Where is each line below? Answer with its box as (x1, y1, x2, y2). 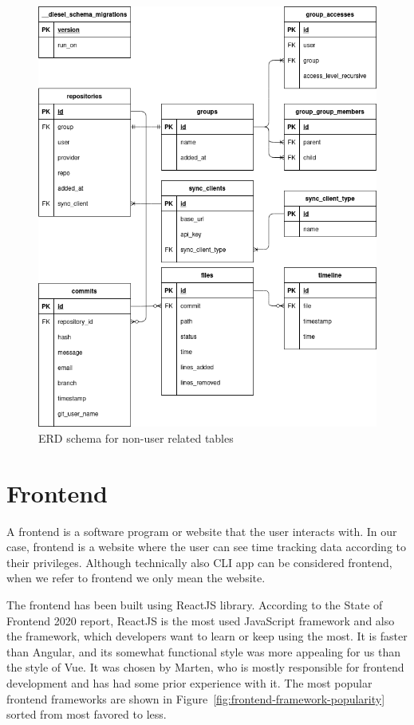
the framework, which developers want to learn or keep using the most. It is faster (6, 628, 408, 644)
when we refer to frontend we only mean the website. (6, 569, 266, 586)
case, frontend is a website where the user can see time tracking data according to (6, 538, 407, 555)
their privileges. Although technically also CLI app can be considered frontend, (6, 554, 392, 570)
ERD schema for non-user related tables (38, 429, 234, 446)
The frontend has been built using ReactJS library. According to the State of (6, 596, 383, 613)
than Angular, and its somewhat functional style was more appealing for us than (6, 643, 401, 660)
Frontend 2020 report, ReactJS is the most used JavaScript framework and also (6, 612, 395, 628)
